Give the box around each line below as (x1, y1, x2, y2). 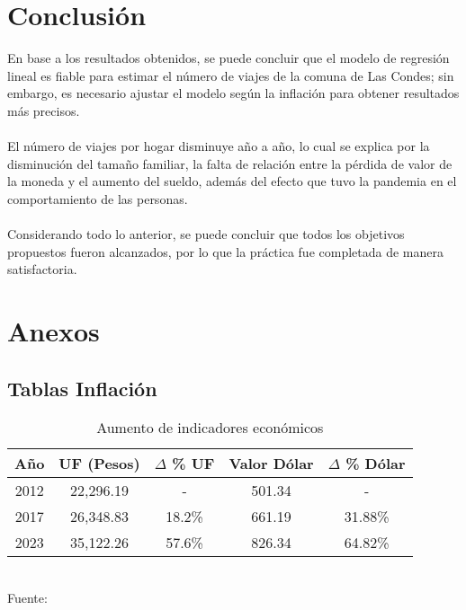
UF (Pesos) (58, 453, 140, 474)
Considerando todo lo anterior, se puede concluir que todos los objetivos (7, 225, 405, 243)
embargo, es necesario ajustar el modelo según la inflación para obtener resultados (7, 84, 460, 102)
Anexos (7, 313, 100, 349)
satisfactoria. (7, 260, 77, 278)
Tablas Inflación (7, 374, 157, 402)
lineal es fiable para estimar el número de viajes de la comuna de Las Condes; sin (7, 66, 454, 84)
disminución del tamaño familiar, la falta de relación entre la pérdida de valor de (7, 154, 453, 172)
